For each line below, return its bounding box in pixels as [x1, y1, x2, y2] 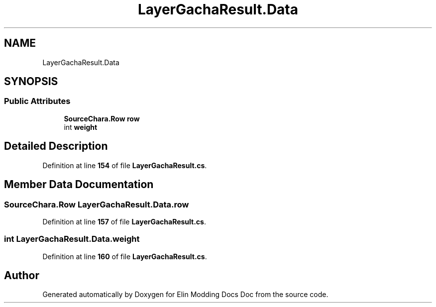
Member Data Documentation [4, 178, 154, 191]
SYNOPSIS [4, 75, 58, 88]
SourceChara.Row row [64, 114, 140, 123]
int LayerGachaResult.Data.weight [4, 234, 140, 244]
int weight [64, 122, 98, 131]
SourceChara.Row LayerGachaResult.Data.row [4, 199, 189, 209]
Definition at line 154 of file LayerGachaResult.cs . [42, 161, 207, 170]
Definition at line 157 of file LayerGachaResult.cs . [42, 217, 206, 226]
